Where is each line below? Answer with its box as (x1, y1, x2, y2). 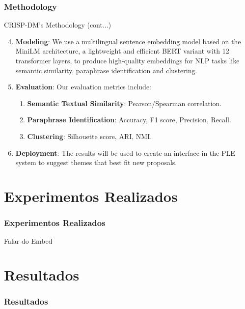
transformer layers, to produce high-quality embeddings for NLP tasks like (15, 56, 240, 65)
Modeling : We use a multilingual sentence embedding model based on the (15, 36, 241, 46)
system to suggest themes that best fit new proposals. (15, 157, 177, 168)
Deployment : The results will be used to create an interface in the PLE (15, 147, 235, 158)
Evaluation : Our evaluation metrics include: (15, 82, 152, 92)
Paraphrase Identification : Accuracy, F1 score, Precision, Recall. (27, 114, 231, 125)
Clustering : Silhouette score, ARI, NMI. (27, 131, 152, 141)
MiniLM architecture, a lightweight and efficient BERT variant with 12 (15, 46, 229, 56)
